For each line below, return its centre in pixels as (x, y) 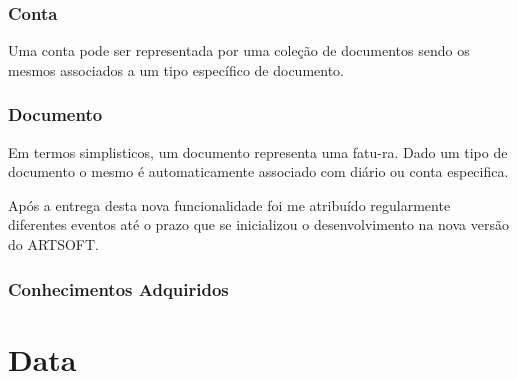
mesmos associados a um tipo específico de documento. (176, 69)
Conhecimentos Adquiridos (118, 288)
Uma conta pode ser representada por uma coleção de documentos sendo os (239, 50)
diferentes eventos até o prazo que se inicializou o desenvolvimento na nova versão (258, 224)
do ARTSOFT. (54, 244)
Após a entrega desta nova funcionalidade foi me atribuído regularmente (229, 204)
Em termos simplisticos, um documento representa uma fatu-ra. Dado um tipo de (258, 151)
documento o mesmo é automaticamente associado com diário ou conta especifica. (258, 171)
